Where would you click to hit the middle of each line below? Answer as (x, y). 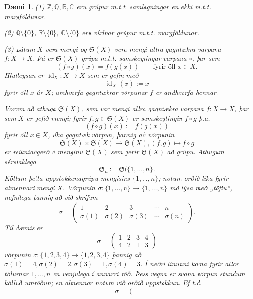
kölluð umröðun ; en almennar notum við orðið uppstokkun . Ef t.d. (103, 283)
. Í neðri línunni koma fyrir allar (190, 264)
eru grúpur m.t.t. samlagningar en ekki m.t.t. (144, 6)
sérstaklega (20, 161)
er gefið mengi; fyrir (56, 118)
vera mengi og (66, 48)
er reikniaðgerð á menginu (44, 151)
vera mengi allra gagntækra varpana (168, 48)
